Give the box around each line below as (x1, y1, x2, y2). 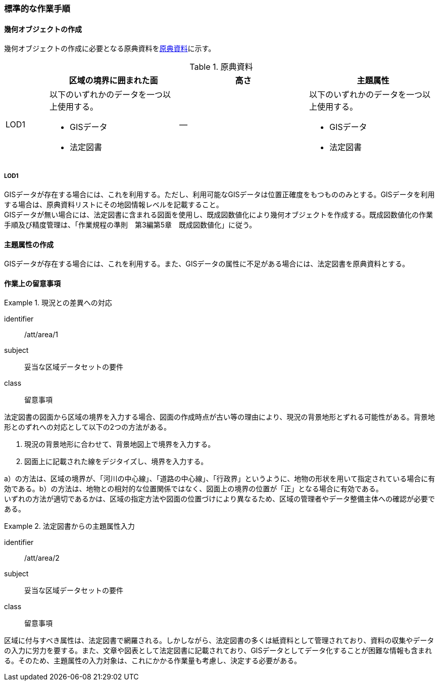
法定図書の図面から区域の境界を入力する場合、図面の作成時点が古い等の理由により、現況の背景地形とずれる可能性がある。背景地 (4, 413, 435, 422)
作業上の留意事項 (4, 279, 61, 288)
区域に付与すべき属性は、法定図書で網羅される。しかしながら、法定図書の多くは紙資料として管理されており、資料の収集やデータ (4, 636, 434, 645)
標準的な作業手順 (4, 4, 70, 14)
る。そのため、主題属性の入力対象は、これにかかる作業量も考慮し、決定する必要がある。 (4, 656, 301, 665)
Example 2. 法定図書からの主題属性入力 (4, 522, 135, 531)
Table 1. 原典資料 (189, 62, 253, 72)
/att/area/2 (24, 554, 60, 563)
